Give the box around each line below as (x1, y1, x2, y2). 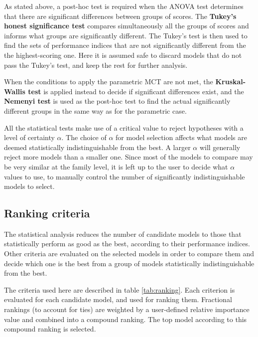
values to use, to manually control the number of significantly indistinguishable (4, 171, 245, 181)
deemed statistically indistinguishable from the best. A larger (4, 142, 191, 152)
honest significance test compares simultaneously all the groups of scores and (4, 20, 249, 31)
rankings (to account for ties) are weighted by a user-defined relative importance (4, 304, 250, 315)
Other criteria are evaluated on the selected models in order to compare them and (4, 248, 255, 259)
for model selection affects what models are (116, 132, 247, 143)
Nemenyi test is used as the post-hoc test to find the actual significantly (4, 96, 231, 106)
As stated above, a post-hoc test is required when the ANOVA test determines (4, 1, 244, 11)
